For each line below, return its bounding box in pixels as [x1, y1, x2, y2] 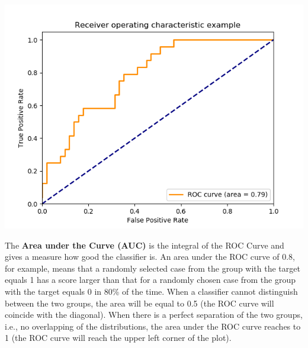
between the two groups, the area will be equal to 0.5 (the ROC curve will [5, 297, 274, 309]
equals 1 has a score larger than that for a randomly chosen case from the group [5, 273, 296, 286]
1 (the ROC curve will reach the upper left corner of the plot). [5, 331, 232, 344]
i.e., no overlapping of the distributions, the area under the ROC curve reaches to [5, 320, 301, 332]
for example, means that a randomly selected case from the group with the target [5, 262, 300, 274]
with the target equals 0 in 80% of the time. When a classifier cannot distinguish [5, 285, 298, 297]
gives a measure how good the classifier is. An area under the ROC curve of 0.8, [5, 250, 295, 263]
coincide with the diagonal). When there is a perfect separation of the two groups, [5, 308, 303, 321]
